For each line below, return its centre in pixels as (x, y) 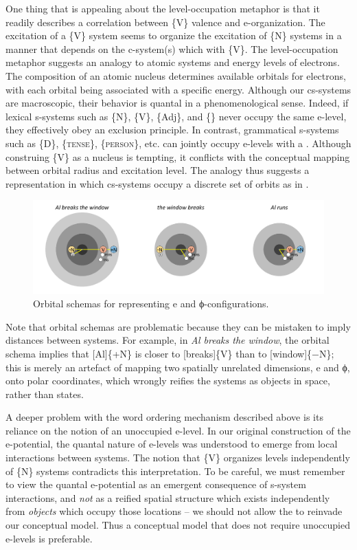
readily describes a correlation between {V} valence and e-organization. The (165, 22)
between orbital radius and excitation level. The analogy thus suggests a (158, 170)
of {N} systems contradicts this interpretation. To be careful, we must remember (175, 471)
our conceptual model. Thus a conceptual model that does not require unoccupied (178, 525)
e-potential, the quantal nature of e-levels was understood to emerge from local (172, 444)
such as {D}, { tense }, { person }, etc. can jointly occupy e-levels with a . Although (178, 143)
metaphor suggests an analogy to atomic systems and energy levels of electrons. (173, 62)
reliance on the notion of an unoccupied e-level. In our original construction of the (178, 430)
